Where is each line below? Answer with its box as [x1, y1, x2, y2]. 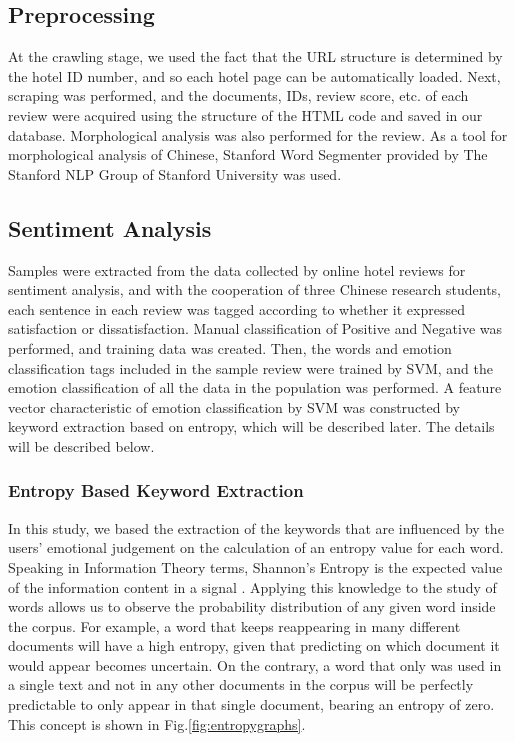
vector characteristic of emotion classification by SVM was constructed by [8, 396, 461, 417]
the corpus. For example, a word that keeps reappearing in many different [8, 615, 461, 636]
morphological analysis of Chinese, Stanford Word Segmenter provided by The [8, 144, 488, 165]
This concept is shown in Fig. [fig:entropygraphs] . [8, 713, 306, 734]
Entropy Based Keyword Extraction [8, 478, 304, 503]
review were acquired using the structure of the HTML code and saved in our [8, 104, 483, 125]
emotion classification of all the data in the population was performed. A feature [8, 377, 502, 398]
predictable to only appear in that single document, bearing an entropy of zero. [8, 694, 495, 715]
